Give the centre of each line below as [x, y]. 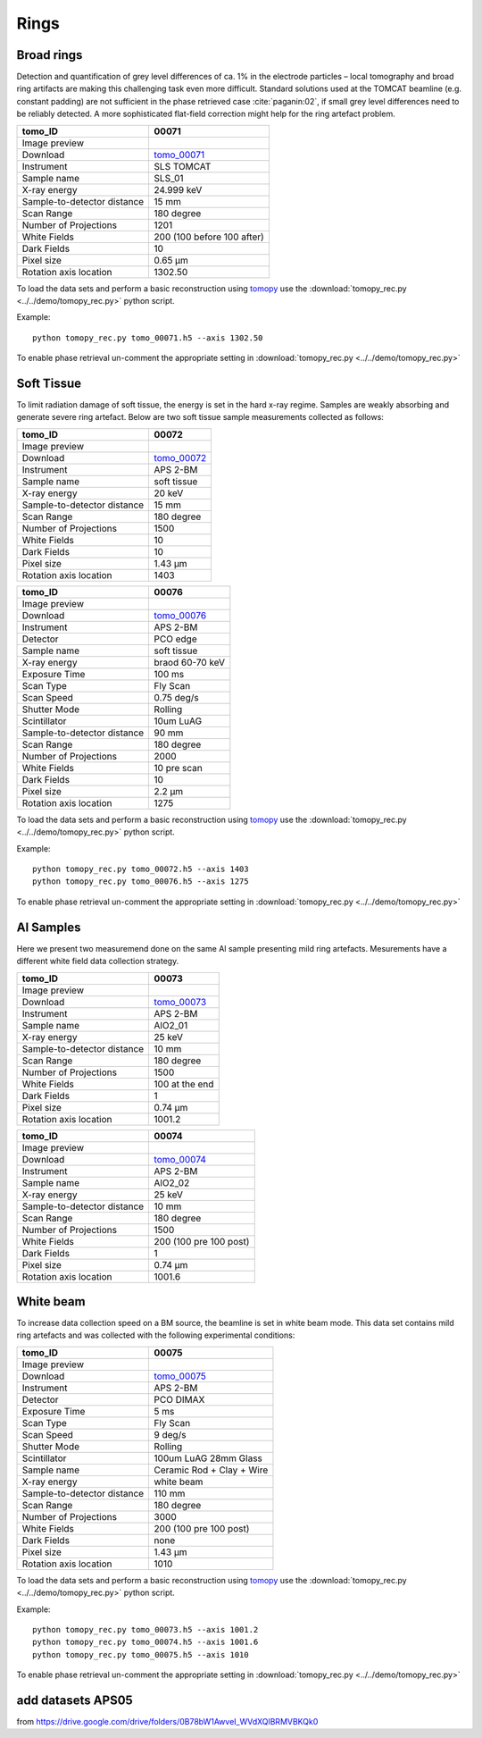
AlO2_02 [172, 1182]
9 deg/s [170, 1434]
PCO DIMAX [179, 1399]
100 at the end [184, 1084]
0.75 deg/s [177, 697]
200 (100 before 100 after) [209, 237]
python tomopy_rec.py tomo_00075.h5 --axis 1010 [141, 1654]
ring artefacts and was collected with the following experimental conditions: [156, 1335]
